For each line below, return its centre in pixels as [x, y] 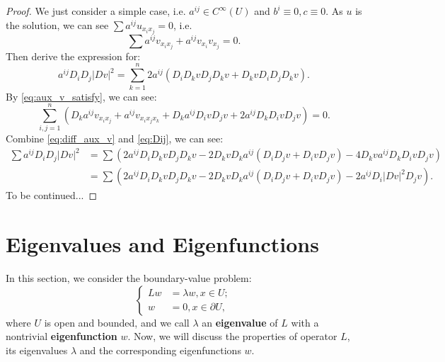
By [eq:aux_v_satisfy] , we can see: [81, 96]
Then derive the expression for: [73, 56]
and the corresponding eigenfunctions [160, 350]
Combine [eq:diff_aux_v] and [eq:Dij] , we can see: [115, 138]
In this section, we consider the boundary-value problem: [129, 278]
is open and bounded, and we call [117, 322]
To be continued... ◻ [52, 195]
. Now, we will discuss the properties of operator [232, 336]
